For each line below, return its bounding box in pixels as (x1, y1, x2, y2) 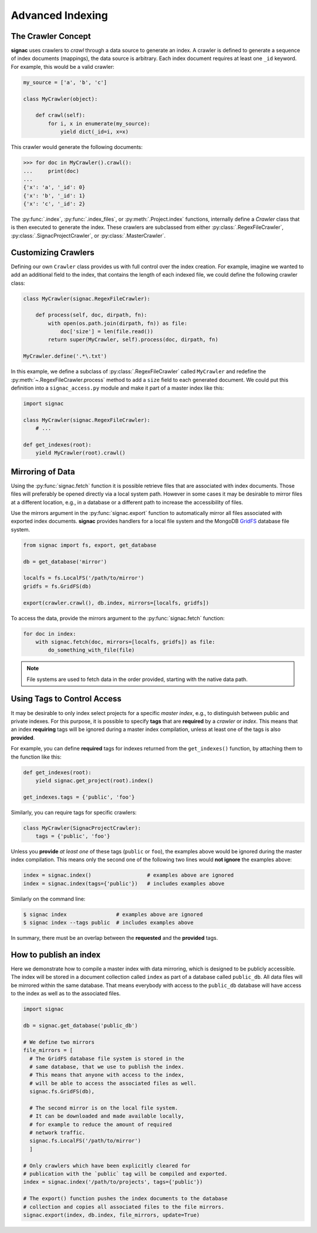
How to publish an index (11, 949, 101, 959)
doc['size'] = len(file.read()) (60, 328, 154, 335)
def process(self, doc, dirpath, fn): (35, 312, 147, 318)
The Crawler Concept (11, 31, 91, 41)
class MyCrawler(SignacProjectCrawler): (23, 825, 141, 831)
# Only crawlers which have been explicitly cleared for (23, 1162, 191, 1169)
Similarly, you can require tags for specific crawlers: (11, 809, 137, 816)
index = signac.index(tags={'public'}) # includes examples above (23, 880, 225, 887)
